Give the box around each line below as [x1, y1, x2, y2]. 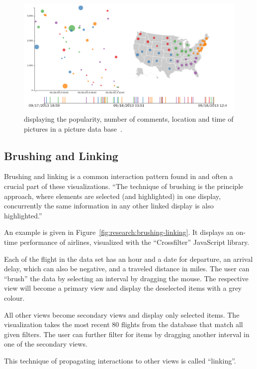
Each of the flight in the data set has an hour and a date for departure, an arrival [4, 253, 253, 264]
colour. [4, 292, 25, 303]
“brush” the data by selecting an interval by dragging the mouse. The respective [4, 273, 249, 283]
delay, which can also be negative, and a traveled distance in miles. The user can [4, 263, 250, 274]
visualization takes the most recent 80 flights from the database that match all [4, 319, 243, 330]
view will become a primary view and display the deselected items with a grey [4, 283, 242, 293]
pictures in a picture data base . [24, 123, 122, 134]
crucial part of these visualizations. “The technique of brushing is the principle [4, 181, 244, 191]
